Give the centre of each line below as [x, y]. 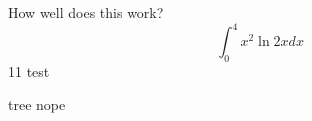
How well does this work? [86, 12]
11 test [29, 70]
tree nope [37, 104]
